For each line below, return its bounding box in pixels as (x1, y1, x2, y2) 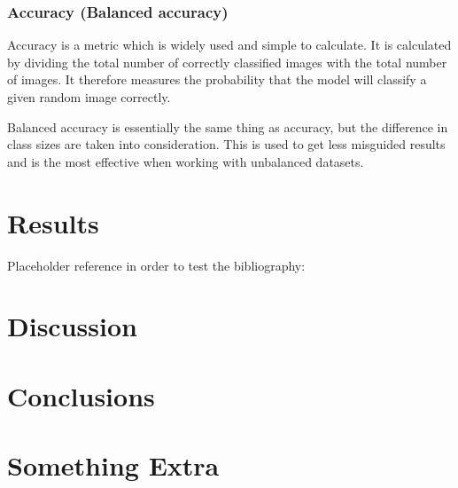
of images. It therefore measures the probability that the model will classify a (7, 70, 427, 89)
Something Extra (7, 447, 220, 484)
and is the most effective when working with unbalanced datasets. (7, 152, 364, 170)
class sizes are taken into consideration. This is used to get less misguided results (7, 135, 446, 153)
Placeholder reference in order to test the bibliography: (7, 256, 306, 274)
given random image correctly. (7, 88, 171, 106)
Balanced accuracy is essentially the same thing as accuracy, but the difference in (7, 117, 448, 136)
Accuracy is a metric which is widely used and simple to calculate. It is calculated (7, 35, 452, 54)
